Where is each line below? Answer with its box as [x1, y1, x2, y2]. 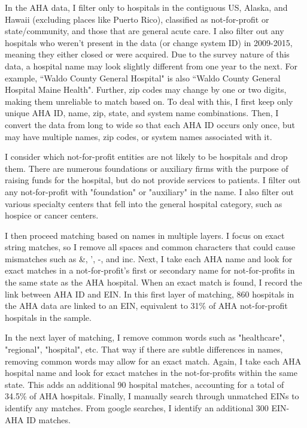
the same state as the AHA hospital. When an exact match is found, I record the [5, 276, 302, 289]
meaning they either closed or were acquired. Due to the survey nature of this [5, 48, 290, 60]
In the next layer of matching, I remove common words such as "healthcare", [5, 331, 285, 344]
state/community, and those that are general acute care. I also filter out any [5, 25, 284, 37]
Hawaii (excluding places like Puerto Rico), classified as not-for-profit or [5, 13, 269, 25]
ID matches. [26, 413, 71, 426]
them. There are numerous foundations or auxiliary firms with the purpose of [5, 162, 288, 174]
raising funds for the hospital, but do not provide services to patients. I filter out [5, 174, 301, 186]
